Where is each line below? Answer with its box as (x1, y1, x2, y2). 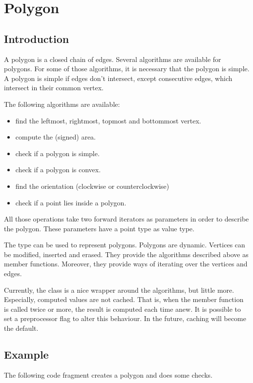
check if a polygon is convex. (15, 164, 101, 175)
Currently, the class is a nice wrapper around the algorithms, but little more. (4, 284, 234, 295)
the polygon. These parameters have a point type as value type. (4, 223, 194, 233)
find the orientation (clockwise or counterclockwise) (15, 181, 169, 191)
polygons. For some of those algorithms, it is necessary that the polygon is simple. (4, 63, 250, 74)
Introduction (4, 31, 69, 46)
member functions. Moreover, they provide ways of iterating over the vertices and (4, 259, 248, 269)
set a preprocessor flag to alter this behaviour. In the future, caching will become (4, 313, 246, 323)
